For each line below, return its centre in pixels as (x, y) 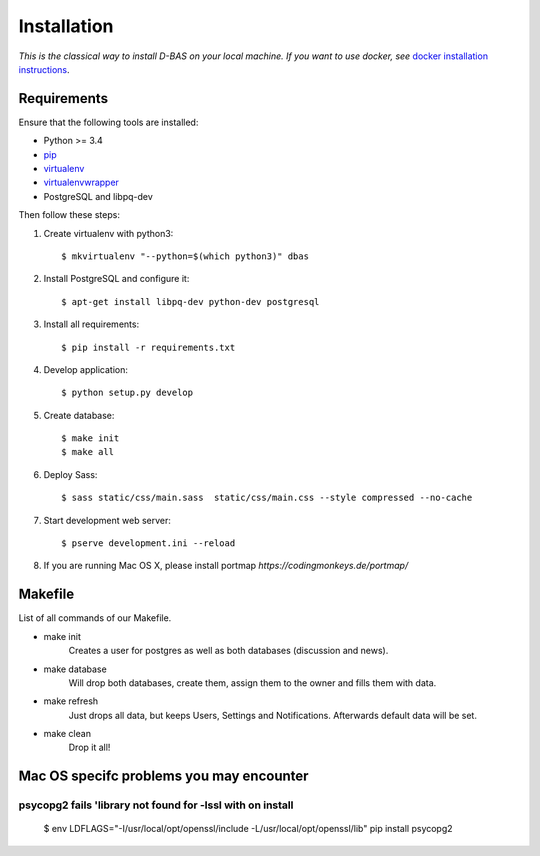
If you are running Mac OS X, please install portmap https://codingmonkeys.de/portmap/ (226, 566)
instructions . (44, 69)
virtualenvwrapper (81, 182)
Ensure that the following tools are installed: (108, 122)
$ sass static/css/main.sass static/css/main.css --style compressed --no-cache (267, 498)
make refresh (71, 701)
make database (75, 669)
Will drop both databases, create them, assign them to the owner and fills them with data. (252, 682)
